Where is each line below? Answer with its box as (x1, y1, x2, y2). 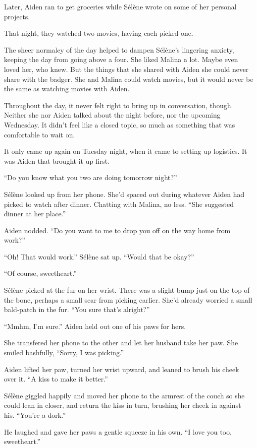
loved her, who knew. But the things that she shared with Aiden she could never (4, 64, 249, 74)
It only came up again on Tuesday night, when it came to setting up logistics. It (4, 146, 247, 156)
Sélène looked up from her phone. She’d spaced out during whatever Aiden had (4, 189, 245, 199)
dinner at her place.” (4, 208, 66, 219)
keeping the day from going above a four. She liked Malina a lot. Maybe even (4, 54, 238, 64)
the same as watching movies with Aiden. (4, 83, 130, 94)
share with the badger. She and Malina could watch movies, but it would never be (4, 73, 254, 84)
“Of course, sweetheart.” (4, 268, 77, 278)
